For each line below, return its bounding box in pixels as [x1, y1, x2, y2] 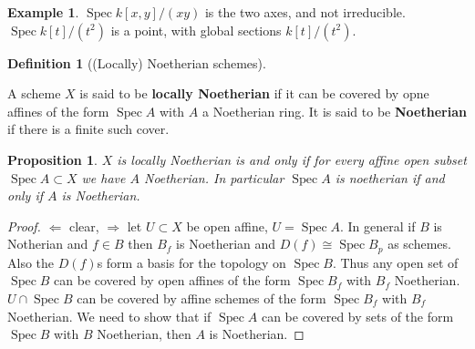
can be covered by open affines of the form [54, 271, 291, 290]
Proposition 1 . [7, 149, 98, 169]
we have [81, 168, 126, 187]
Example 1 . [7, 3, 79, 21]
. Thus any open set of [332, 252, 459, 272]
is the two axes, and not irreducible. [204, 3, 406, 21]
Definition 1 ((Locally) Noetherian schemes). [7, 53, 266, 72]
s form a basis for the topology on [97, 252, 286, 272]
